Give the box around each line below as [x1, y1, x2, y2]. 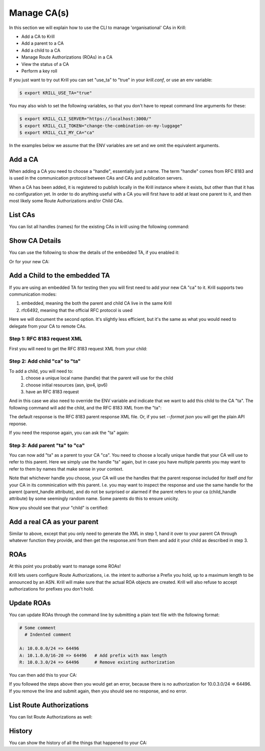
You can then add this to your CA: [9, 672, 77, 678]
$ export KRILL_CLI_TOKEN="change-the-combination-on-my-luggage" [19, 123, 183, 128]
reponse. [9, 421, 27, 427]
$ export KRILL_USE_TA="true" [19, 90, 92, 96]
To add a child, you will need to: [9, 368, 74, 374]
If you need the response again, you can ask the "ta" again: [9, 430, 130, 436]
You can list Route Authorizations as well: [9, 714, 93, 720]
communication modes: [9, 291, 57, 297]
